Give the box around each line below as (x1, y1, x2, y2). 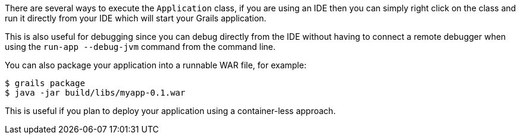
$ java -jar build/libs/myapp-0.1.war (5, 88, 186, 97)
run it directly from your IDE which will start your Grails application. (5, 13, 267, 23)
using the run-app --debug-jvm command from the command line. (5, 42, 276, 52)
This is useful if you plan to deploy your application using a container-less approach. (5, 106, 336, 116)
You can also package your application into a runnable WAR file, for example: (5, 60, 306, 70)
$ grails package (5, 78, 85, 88)
